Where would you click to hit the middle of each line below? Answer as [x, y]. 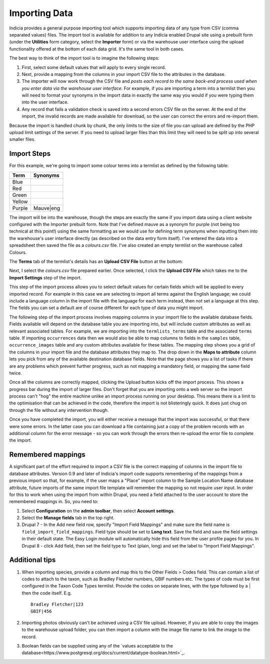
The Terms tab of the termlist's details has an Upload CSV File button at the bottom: [96, 261]
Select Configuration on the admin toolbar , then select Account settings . [98, 510]
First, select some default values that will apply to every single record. [94, 67]
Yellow [20, 201]
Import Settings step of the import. [45, 277]
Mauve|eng [47, 208]
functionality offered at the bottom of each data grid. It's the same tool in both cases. [97, 49]
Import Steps [30, 154]
